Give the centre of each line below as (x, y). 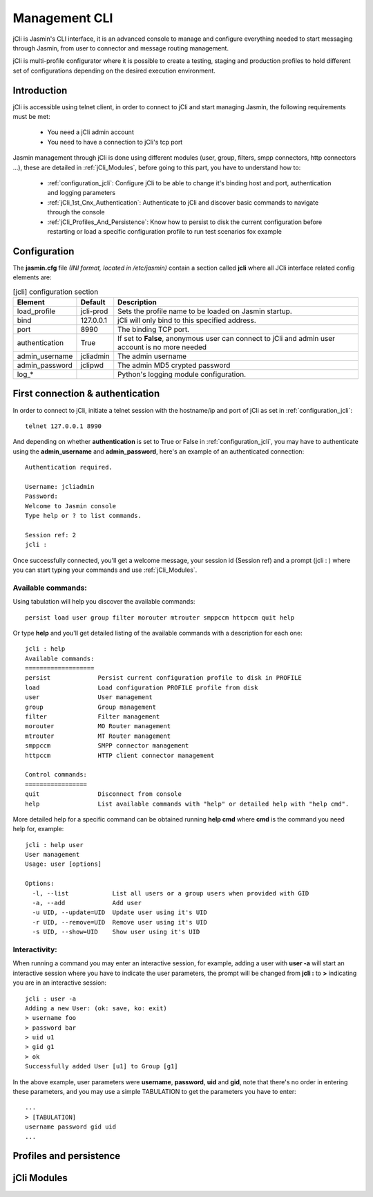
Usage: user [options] (64, 864)
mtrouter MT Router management (98, 736)
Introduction (40, 90)
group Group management (91, 707)
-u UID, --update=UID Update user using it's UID (119, 912)
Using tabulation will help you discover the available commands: (104, 602)
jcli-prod (94, 311)
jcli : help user (54, 845)
